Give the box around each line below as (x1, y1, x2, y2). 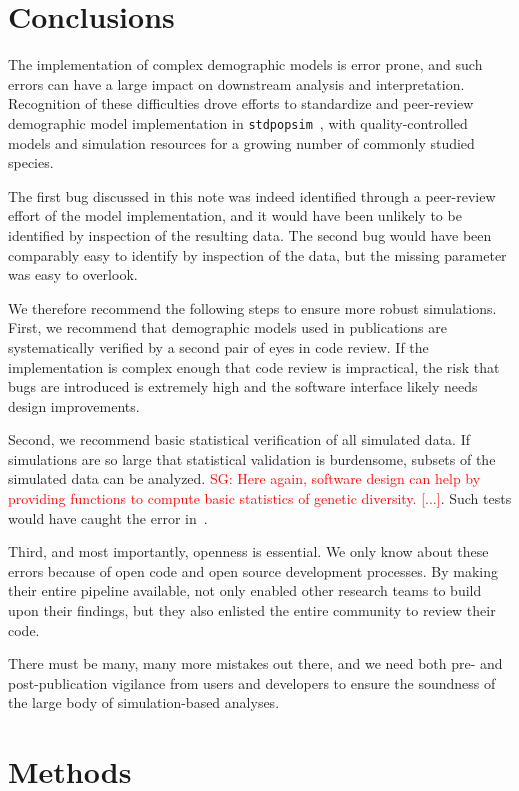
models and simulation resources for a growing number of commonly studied (8, 132, 475, 153)
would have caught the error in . (8, 507, 208, 528)
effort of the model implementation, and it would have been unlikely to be (8, 205, 462, 226)
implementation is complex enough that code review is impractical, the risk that (8, 356, 500, 377)
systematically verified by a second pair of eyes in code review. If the (8, 336, 429, 357)
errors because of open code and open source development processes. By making (8, 560, 499, 581)
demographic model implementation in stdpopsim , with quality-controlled (8, 112, 468, 133)
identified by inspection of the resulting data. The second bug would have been (8, 224, 492, 245)
